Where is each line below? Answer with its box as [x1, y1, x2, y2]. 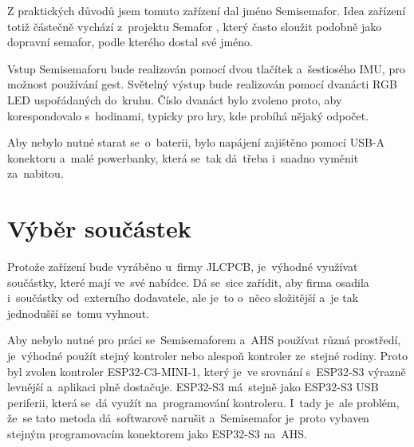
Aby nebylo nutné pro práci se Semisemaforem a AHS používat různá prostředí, [7, 331, 401, 348]
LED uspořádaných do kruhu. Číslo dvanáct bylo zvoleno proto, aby [7, 91, 342, 108]
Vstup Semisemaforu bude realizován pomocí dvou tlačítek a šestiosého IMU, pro [7, 60, 405, 76]
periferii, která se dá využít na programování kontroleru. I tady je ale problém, [7, 394, 400, 410]
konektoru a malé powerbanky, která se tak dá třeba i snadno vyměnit [7, 149, 359, 166]
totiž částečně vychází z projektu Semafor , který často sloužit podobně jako [7, 18, 382, 34]
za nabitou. [7, 165, 64, 182]
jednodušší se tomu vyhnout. [7, 304, 149, 321]
